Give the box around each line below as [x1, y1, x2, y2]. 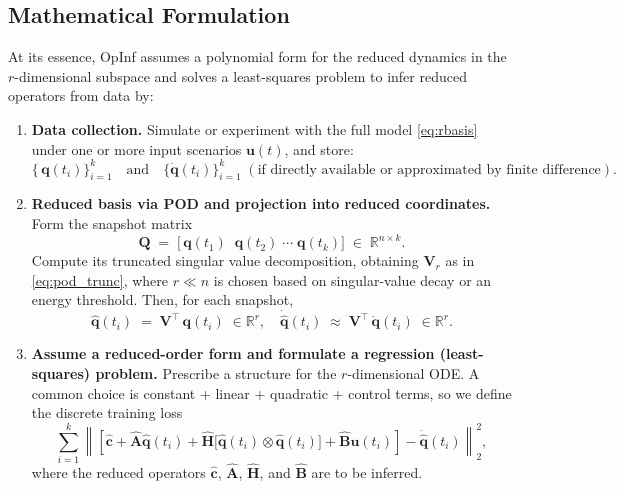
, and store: [284, 138, 354, 159]
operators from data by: [8, 85, 154, 106]
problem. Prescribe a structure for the [95, 362, 337, 383]
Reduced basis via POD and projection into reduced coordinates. [31, 193, 491, 214]
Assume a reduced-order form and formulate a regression [31, 343, 435, 364]
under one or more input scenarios [31, 138, 242, 159]
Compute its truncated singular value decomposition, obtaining [31, 250, 419, 271]
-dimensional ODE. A [347, 362, 480, 383]
